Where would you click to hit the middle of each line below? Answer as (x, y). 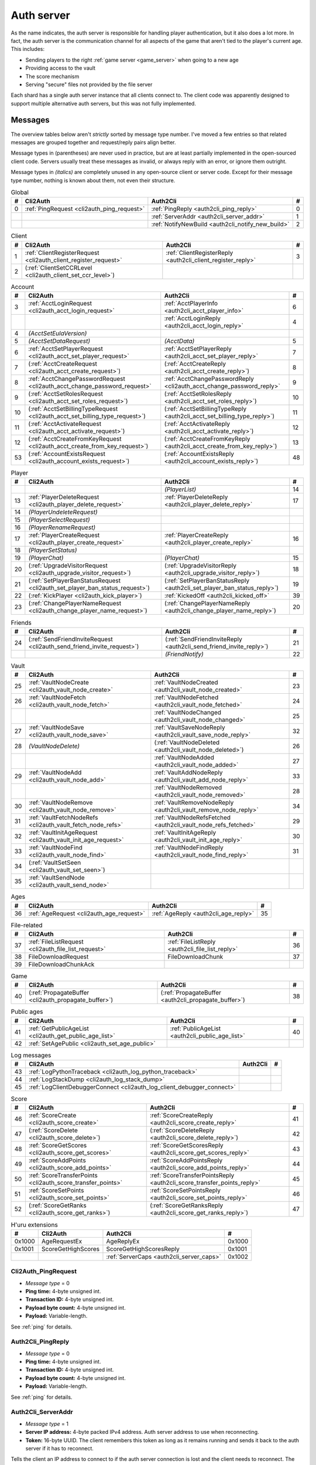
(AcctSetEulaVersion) (58, 333)
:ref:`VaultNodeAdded (184, 758)
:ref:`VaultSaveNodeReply (190, 728)
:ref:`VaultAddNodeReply (188, 772)
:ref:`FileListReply (192, 942)
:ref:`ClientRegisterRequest (62, 253)
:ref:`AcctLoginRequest (60, 304)
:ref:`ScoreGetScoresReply (186, 1146)
